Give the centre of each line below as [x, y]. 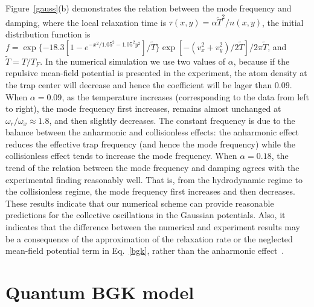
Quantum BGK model [100, 292]
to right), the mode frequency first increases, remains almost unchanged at [143, 108]
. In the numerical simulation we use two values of [133, 61]
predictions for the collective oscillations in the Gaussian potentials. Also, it [146, 215]
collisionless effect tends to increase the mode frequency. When [121, 156]
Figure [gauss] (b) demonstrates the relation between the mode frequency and [149, 8]
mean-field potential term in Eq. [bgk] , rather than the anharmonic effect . [145, 250]
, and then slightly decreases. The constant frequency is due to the [172, 120]
